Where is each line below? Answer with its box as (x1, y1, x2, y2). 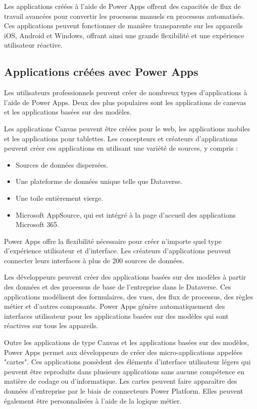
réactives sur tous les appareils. (4, 320, 99, 331)
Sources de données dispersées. (15, 159, 108, 170)
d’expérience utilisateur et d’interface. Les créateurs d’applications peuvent (4, 245, 231, 256)
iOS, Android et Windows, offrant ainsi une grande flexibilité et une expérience (4, 30, 244, 40)
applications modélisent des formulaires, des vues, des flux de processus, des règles (4, 291, 254, 301)
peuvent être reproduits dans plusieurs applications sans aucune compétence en (4, 366, 245, 376)
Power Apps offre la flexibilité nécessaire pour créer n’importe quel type (4, 235, 222, 246)
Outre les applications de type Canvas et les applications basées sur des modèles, (4, 337, 249, 348)
